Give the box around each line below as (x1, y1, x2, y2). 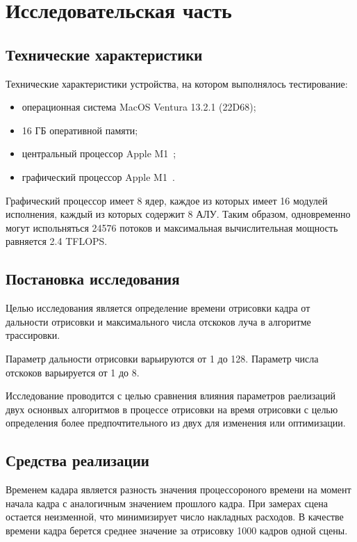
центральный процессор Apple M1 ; (22, 146, 176, 161)
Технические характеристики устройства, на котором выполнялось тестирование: (6, 76, 348, 90)
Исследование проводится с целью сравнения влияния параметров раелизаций (6, 388, 336, 403)
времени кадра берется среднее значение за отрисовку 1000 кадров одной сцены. (6, 523, 348, 537)
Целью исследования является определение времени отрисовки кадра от (6, 301, 310, 315)
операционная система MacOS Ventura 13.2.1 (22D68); (22, 99, 256, 114)
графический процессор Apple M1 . (22, 169, 175, 184)
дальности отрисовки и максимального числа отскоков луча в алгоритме (6, 314, 311, 328)
